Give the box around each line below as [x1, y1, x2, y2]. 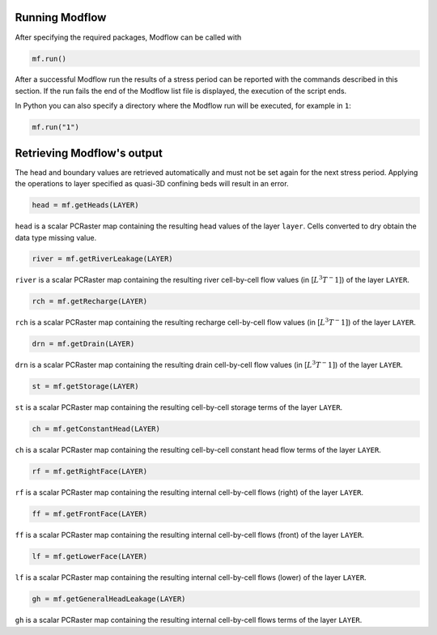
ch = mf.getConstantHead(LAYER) [32, 424, 161, 433]
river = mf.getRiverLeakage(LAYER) [32, 254, 173, 263]
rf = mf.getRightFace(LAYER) [32, 467, 148, 476]
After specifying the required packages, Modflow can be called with [15, 32, 242, 42]
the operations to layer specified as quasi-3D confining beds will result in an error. [15, 179, 289, 189]
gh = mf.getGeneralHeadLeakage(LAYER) [32, 595, 186, 603]
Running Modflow [15, 11, 107, 24]
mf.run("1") [32, 122, 80, 132]
